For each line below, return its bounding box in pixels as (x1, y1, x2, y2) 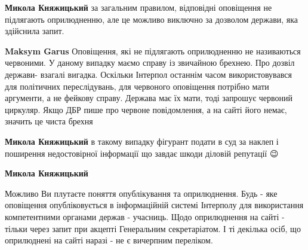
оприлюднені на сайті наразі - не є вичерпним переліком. (5, 234, 213, 246)
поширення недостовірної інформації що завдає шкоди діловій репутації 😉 (5, 147, 279, 159)
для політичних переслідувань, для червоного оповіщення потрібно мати (5, 80, 269, 92)
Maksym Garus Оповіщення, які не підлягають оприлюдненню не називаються (5, 44, 301, 57)
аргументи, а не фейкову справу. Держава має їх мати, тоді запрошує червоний (5, 92, 293, 104)
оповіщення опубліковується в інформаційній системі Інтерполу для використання (5, 199, 304, 211)
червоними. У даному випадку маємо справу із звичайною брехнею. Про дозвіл (5, 56, 295, 69)
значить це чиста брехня (5, 115, 93, 127)
